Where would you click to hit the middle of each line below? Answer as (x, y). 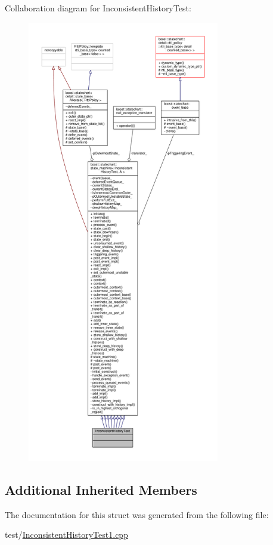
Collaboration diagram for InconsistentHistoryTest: (98, 8)
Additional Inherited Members (101, 489)
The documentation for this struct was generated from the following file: (137, 514)
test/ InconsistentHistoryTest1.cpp (66, 535)
